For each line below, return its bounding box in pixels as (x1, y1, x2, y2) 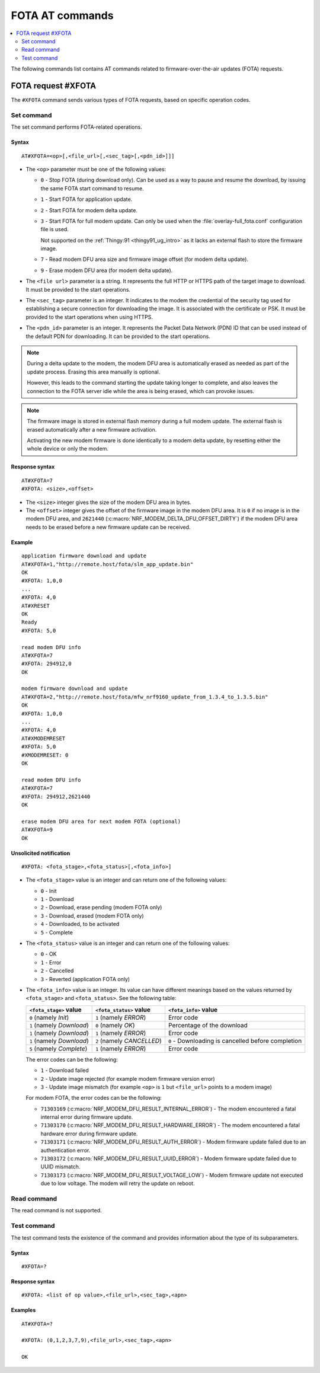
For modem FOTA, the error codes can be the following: (25, 1094, 162, 1101)
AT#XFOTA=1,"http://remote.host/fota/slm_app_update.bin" (21, 561, 194, 567)
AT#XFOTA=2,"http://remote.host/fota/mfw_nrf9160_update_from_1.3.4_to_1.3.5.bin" (21, 694, 268, 700)
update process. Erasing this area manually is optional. (27, 368, 161, 375)
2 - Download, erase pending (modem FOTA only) (40, 904, 162, 911)
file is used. (40, 226, 69, 233)
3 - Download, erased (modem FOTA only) (40, 912, 145, 919)
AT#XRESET (21, 602, 50, 609)
